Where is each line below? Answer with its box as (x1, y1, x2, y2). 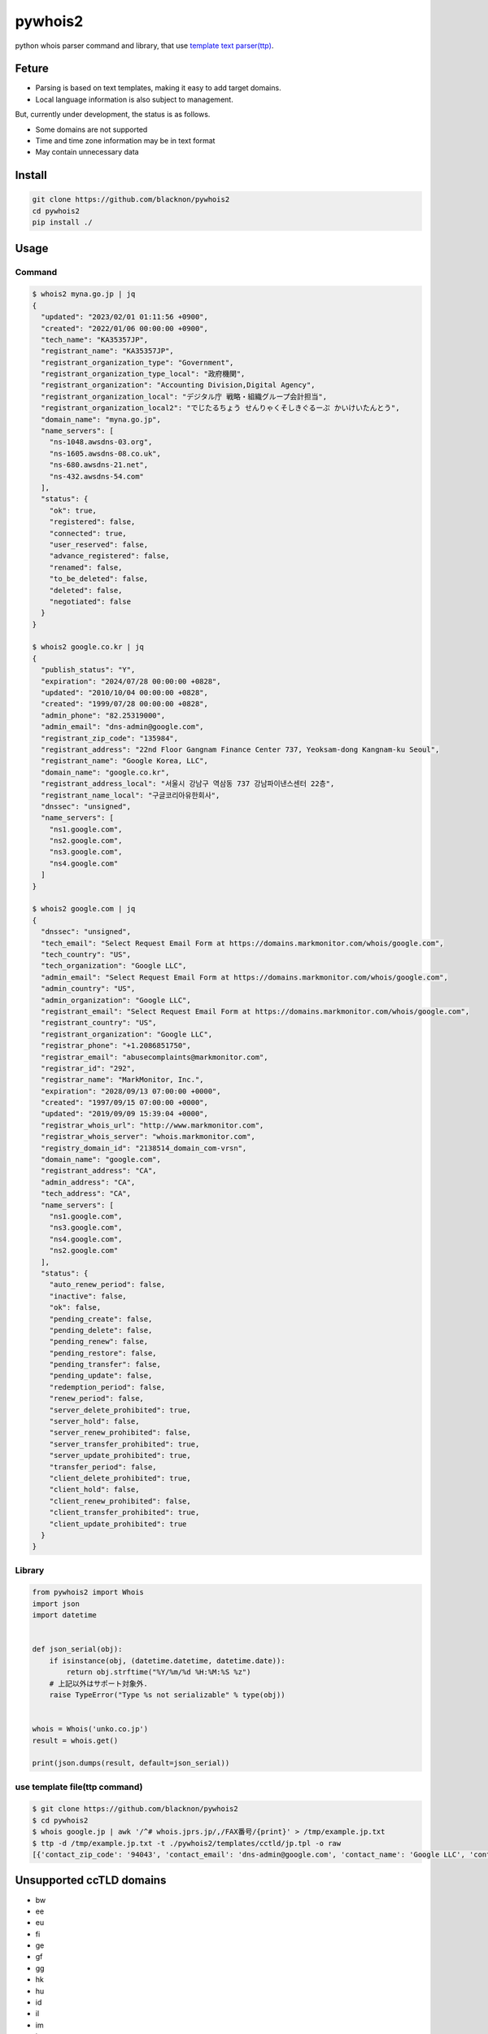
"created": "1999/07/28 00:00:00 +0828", (41, 700, 209, 709)
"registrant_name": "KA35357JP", (41, 347, 174, 356)
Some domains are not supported (35, 124, 148, 134)
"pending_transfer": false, (49, 1360, 162, 1369)
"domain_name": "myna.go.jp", (41, 415, 162, 424)
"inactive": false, (49, 1291, 128, 1301)
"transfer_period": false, (49, 1462, 158, 1472)
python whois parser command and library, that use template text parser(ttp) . (15, 41, 274, 50)
